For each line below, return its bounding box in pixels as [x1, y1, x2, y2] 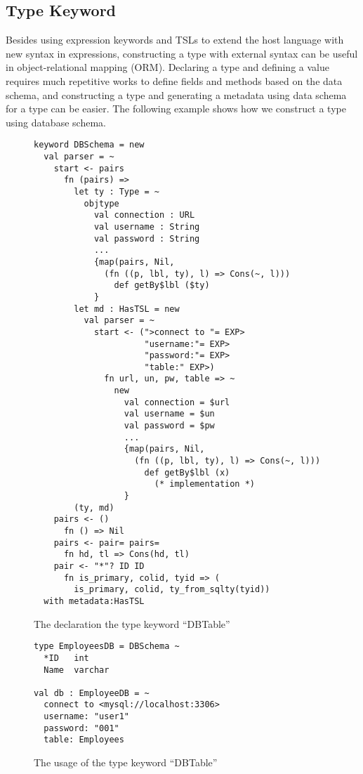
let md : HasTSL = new [74, 303, 180, 314]
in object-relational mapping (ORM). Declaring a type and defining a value [6, 60, 329, 74]
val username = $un [124, 409, 215, 419]
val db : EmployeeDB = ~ [34, 688, 150, 698]
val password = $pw [124, 421, 215, 431]
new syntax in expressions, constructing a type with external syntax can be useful [6, 46, 358, 60]
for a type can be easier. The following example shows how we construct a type [6, 101, 346, 116]
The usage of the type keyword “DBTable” [34, 755, 218, 770]
